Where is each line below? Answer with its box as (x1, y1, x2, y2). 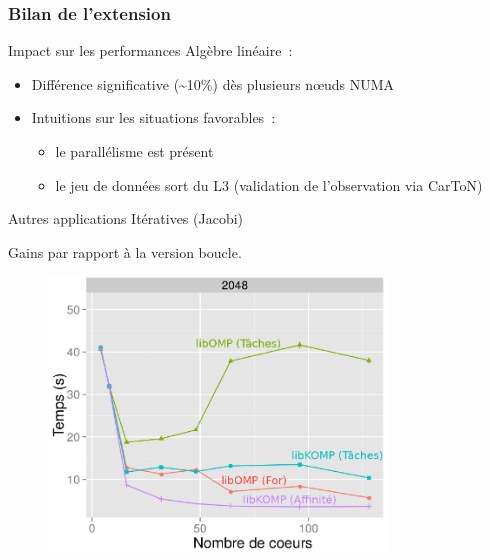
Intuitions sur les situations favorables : (31, 107, 276, 128)
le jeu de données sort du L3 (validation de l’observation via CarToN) (55, 174, 483, 195)
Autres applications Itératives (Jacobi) (8, 208, 244, 229)
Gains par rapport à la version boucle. (8, 241, 242, 262)
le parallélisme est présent (55, 141, 214, 161)
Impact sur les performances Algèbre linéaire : (8, 40, 293, 61)
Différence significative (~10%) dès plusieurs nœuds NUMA (31, 73, 395, 94)
